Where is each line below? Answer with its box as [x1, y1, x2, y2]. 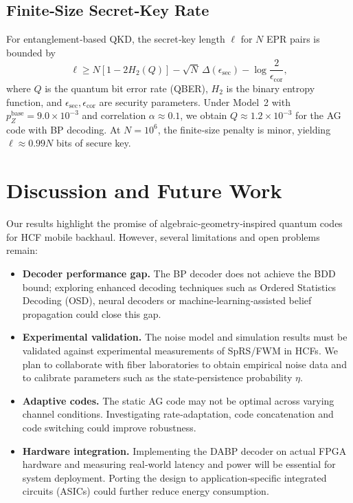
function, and [6, 94, 62, 109]
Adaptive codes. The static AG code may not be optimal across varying [22, 393, 334, 407]
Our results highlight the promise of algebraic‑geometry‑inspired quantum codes [6, 216, 343, 231]
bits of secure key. [56, 136, 131, 150]
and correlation [82, 108, 146, 122]
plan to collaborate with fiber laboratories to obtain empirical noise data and [22, 356, 347, 371]
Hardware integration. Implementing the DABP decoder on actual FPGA [22, 443, 347, 458]
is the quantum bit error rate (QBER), [45, 81, 208, 95]
